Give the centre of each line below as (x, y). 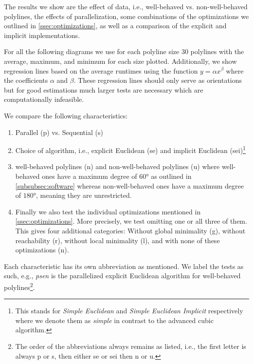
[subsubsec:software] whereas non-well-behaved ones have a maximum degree (129, 185)
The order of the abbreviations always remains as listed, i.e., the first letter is (131, 346)
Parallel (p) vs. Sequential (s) (59, 132)
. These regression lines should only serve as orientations (158, 80)
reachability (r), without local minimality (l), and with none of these (117, 240)
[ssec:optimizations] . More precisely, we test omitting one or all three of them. (131, 221)
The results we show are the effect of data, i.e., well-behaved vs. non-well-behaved (126, 6)
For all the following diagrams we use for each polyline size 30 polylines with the (124, 51)
